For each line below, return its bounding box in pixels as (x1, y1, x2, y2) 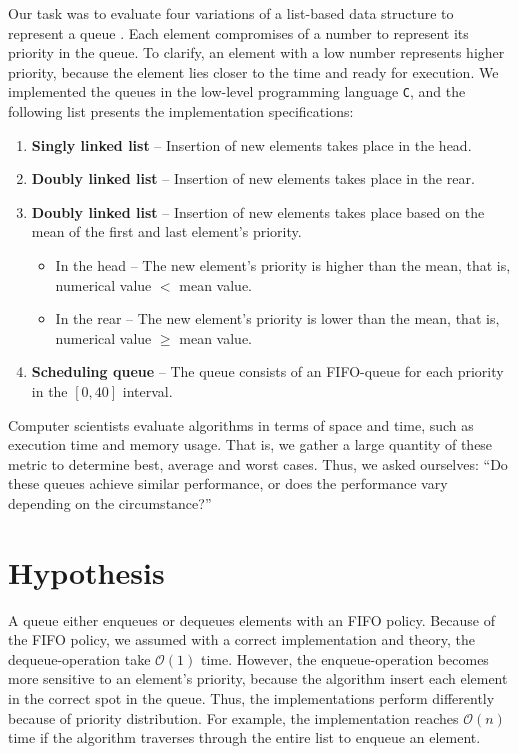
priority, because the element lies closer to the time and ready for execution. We (8, 61, 499, 82)
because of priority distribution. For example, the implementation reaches (8, 707, 459, 728)
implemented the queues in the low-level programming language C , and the (8, 81, 466, 102)
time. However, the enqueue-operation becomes (200, 648, 489, 669)
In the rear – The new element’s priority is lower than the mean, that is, (55, 308, 500, 329)
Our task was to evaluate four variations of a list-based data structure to (8, 3, 454, 23)
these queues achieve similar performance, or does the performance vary (8, 473, 448, 494)
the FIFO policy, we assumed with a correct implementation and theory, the (8, 629, 475, 650)
